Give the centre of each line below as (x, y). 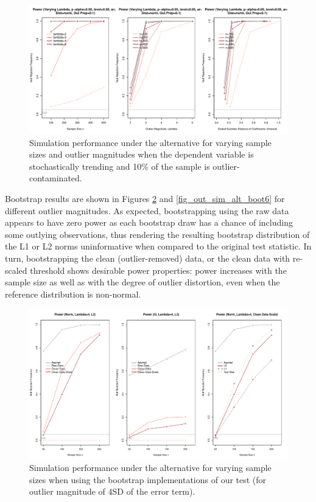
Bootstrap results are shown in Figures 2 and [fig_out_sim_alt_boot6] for (145, 198)
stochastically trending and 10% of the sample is (120, 166)
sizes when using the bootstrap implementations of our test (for (148, 479)
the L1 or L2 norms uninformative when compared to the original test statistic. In (158, 246)
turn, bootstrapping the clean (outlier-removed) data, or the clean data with (148, 258)
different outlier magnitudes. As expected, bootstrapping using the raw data (147, 210)
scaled (16, 270)
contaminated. (56, 178)
